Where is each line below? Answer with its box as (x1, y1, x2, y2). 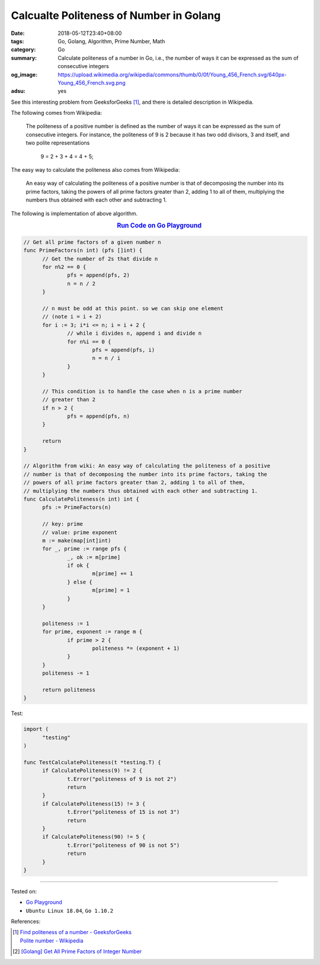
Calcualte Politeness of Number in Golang (11, 9, 221, 22)
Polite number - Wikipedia (20, 937, 84, 944)
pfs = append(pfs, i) (92, 347, 155, 353)
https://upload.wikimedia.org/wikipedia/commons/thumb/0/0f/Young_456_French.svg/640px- (57, 71, 287, 78)
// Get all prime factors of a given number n (23, 239, 161, 245)
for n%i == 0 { (67, 338, 111, 345)
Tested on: (11, 887, 37, 895)
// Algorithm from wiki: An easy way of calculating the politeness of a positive (23, 463, 271, 469)
